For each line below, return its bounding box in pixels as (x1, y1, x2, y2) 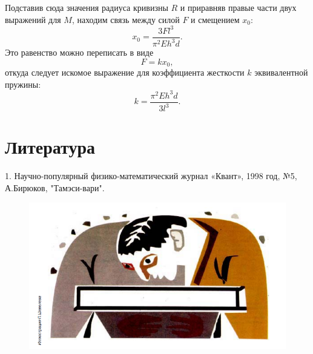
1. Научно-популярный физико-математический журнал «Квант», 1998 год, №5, (5, 169, 297, 182)
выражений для (5, 13, 61, 25)
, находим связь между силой (71, 13, 180, 25)
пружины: (5, 77, 41, 90)
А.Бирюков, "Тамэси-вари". (5, 181, 105, 194)
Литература (5, 134, 95, 159)
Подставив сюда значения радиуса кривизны (5, 1, 168, 13)
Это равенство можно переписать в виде (5, 46, 154, 59)
